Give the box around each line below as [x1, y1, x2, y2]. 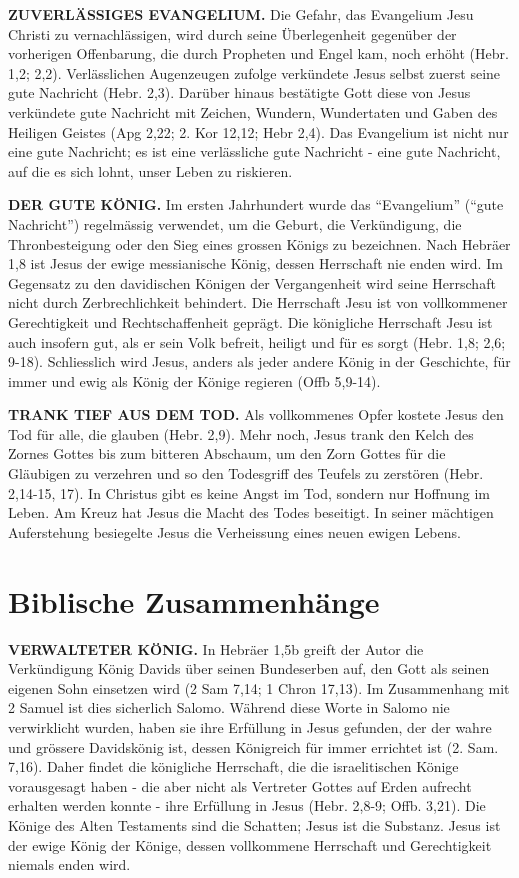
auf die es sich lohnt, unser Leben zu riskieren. [8, 160, 293, 181]
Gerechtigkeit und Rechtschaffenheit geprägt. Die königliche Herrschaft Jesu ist [8, 311, 493, 332]
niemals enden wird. [8, 854, 131, 875]
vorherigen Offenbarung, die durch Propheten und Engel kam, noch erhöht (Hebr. [8, 43, 509, 64]
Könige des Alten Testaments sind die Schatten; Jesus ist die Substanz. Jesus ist [8, 814, 501, 835]
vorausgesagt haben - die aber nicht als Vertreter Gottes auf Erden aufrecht [8, 775, 472, 796]
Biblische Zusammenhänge [8, 580, 380, 621]
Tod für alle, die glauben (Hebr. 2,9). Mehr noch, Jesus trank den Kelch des [8, 423, 474, 444]
